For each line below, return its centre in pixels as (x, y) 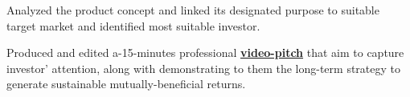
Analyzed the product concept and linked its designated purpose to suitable (193, 10)
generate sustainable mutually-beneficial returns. (126, 84)
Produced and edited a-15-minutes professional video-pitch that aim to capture (205, 53)
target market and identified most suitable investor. (133, 25)
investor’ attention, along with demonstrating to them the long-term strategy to (203, 68)
